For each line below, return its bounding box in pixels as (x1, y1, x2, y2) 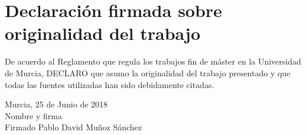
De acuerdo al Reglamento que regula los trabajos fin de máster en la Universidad (5, 55, 301, 67)
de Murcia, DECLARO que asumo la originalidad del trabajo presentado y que (5, 66, 291, 79)
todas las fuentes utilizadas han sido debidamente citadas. (5, 78, 214, 90)
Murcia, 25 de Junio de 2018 (5, 98, 108, 110)
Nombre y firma (5, 109, 62, 122)
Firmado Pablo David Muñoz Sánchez (5, 121, 142, 133)
